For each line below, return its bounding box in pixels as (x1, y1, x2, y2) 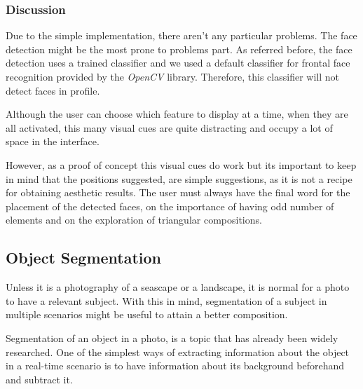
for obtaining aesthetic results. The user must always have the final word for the (6, 185, 350, 200)
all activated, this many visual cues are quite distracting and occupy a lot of (6, 120, 333, 135)
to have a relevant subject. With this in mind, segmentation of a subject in (6, 293, 327, 308)
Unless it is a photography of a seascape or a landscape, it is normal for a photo (6, 280, 350, 294)
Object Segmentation (6, 247, 162, 268)
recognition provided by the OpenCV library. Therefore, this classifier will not (6, 69, 339, 83)
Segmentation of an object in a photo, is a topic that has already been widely (6, 330, 338, 345)
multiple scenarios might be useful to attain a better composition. (6, 307, 288, 322)
